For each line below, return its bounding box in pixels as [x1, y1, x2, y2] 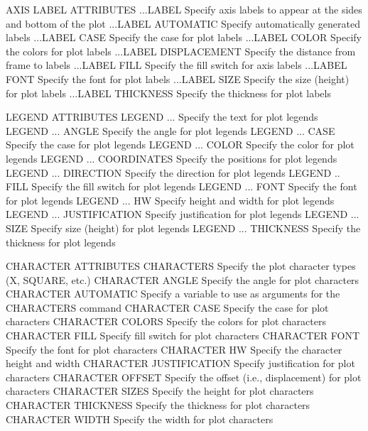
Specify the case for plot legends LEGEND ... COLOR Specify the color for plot [6, 137, 355, 152]
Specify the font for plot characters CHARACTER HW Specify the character [6, 342, 342, 356]
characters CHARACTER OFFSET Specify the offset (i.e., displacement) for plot [6, 369, 362, 384]
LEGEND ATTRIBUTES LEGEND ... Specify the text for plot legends [6, 109, 318, 124]
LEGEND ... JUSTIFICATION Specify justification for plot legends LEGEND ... [6, 207, 359, 222]
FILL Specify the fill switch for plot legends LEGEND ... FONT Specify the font [6, 179, 357, 194]
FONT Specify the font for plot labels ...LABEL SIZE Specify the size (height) [6, 71, 350, 86]
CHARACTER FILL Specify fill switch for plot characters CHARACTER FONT [6, 328, 360, 343]
